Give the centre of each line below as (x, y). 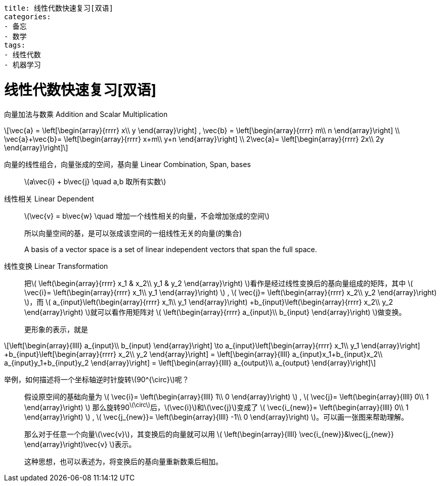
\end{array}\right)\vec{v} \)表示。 (80, 444)
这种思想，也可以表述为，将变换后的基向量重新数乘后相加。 (123, 462)
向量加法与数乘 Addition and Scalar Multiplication (86, 114)
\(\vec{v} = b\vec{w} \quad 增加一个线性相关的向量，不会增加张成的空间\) (147, 216)
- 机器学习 (23, 65)
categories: (28, 17)
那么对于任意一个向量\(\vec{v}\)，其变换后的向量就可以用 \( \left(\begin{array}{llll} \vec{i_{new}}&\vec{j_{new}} (209, 434)
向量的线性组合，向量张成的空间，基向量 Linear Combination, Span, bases (127, 164)
